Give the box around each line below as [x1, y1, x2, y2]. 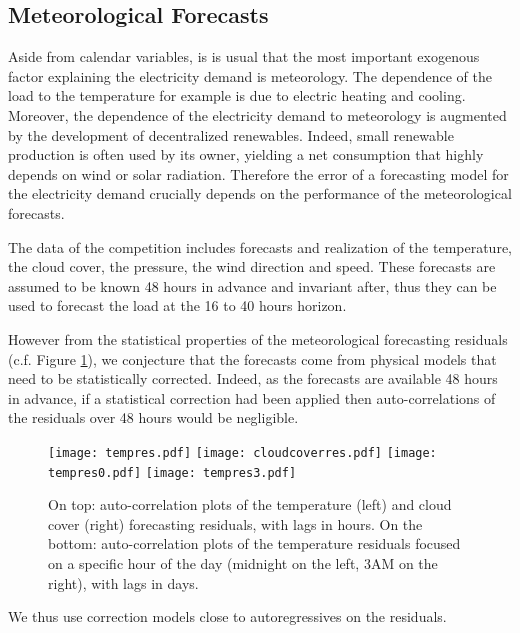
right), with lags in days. [48, 572, 199, 593]
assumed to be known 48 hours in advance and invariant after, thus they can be [8, 275, 497, 296]
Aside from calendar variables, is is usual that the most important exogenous [8, 46, 480, 67]
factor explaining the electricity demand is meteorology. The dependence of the [8, 65, 492, 86]
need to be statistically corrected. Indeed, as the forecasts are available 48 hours [8, 368, 498, 389]
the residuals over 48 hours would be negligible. [8, 407, 299, 428]
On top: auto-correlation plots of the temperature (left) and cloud [48, 494, 452, 515]
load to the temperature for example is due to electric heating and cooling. [8, 85, 466, 106]
